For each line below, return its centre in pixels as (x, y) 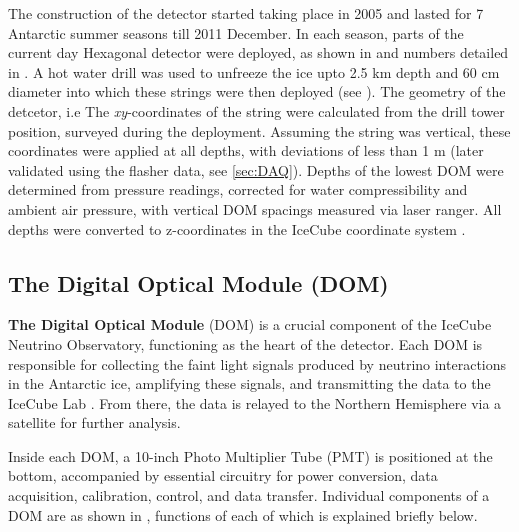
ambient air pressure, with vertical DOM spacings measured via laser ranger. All (255, 208)
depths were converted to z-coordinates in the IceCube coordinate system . (237, 228)
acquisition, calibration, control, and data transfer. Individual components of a (249, 495)
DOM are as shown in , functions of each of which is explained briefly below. (243, 514)
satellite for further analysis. (94, 422)
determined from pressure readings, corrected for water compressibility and (238, 189)
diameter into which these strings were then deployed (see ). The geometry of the (257, 91)
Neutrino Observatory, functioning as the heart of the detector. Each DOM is (245, 343)
